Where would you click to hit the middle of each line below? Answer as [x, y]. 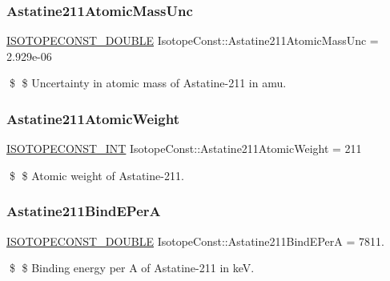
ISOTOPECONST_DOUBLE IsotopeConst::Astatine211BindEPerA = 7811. [195, 241]
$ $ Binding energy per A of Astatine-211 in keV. [132, 268]
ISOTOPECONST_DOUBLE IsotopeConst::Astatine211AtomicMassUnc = [193, 40]
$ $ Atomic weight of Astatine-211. [96, 175]
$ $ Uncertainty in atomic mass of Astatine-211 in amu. [148, 83]
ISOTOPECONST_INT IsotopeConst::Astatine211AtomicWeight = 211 [184, 149]
